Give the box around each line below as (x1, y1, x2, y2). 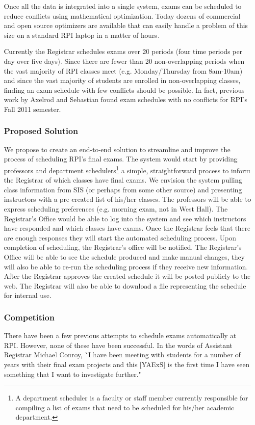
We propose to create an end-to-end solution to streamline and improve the (4, 144, 230, 154)
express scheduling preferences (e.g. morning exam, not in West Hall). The (4, 203, 228, 213)
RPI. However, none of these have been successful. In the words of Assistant (4, 340, 232, 350)
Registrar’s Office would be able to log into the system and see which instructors (4, 213, 246, 223)
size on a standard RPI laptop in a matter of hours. (4, 29, 159, 40)
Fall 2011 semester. (4, 104, 61, 114)
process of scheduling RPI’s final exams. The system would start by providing (4, 154, 237, 164)
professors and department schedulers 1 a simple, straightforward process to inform (4, 163, 251, 175)
